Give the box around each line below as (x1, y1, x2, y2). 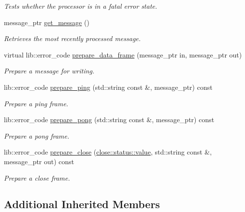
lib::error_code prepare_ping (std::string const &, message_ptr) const (4, 82, 213, 92)
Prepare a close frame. (4, 172, 70, 183)
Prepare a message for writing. (4, 66, 95, 76)
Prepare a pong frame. (4, 130, 70, 141)
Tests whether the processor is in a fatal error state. (4, 1, 158, 11)
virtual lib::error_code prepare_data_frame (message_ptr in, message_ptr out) (4, 49, 242, 59)
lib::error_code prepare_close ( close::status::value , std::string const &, (4, 147, 212, 157)
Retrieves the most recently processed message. (4, 33, 141, 43)
